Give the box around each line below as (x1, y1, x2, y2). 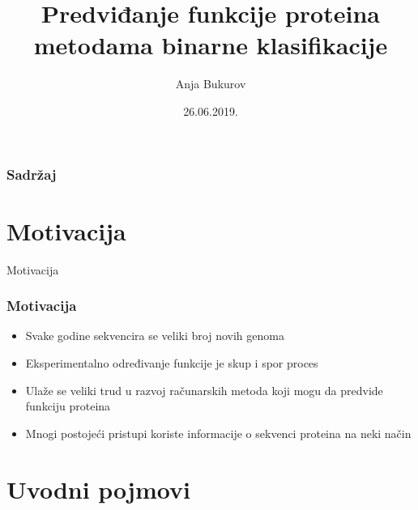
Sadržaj (6, 164, 57, 184)
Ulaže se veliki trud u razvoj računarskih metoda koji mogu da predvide (25, 381, 383, 398)
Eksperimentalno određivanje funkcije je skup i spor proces (25, 354, 318, 371)
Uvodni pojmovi (6, 472, 190, 505)
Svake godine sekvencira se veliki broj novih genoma (25, 327, 284, 344)
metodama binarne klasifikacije (33, 28, 388, 62)
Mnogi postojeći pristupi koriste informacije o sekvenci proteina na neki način (25, 424, 412, 441)
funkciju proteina (25, 397, 111, 414)
